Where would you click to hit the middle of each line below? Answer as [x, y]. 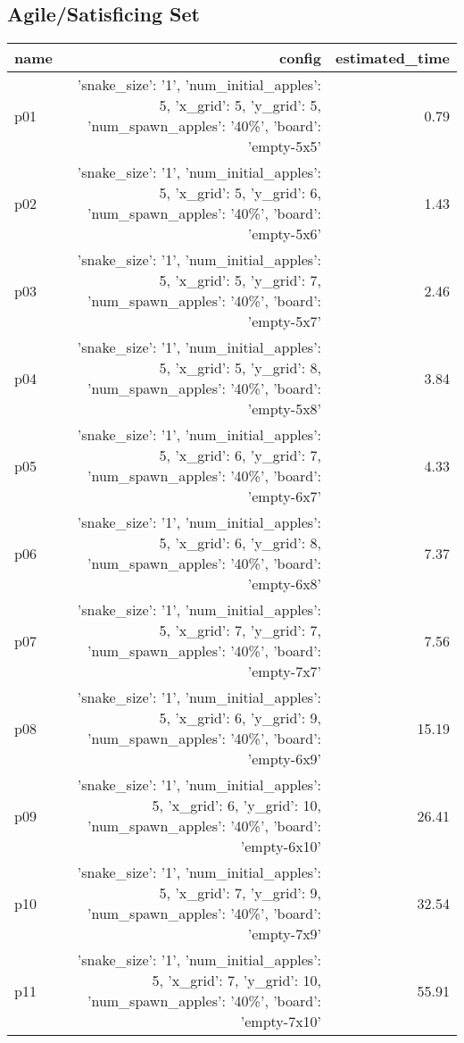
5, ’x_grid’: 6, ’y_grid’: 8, [240, 543]
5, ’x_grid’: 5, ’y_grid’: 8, [240, 368]
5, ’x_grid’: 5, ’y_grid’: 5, [240, 105]
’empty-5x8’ [285, 409]
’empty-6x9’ [285, 759]
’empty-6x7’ [285, 496]
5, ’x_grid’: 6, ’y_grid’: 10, [237, 805]
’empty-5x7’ [285, 321]
